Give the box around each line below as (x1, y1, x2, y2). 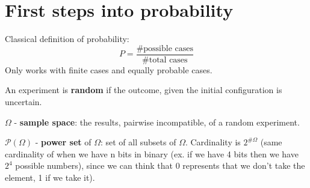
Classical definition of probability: (5, 32, 129, 45)
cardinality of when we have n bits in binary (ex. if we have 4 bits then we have (5, 147, 299, 160)
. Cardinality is (185, 136, 241, 148)
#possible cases (136, 44, 194, 53)
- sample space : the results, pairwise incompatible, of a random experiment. (14, 115, 300, 128)
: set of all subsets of (100, 136, 176, 148)
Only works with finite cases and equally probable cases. (5, 63, 212, 76)
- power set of (35, 136, 91, 148)
